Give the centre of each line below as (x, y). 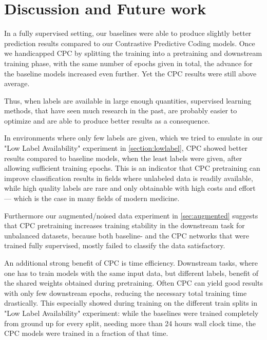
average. (17, 83)
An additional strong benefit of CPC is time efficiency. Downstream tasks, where (131, 263)
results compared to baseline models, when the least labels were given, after (123, 158)
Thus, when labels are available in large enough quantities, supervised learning (128, 100)
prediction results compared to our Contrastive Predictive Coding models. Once (130, 43)
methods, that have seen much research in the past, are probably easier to (121, 111)
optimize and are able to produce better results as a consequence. (107, 120)
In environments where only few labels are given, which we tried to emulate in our (133, 138)
